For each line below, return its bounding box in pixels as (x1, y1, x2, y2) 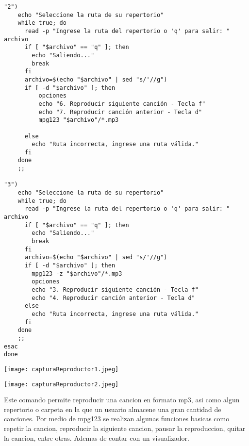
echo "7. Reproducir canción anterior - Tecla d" (38, 108, 202, 116)
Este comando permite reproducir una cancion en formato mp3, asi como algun (4, 395, 240, 405)
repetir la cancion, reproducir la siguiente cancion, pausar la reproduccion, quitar (4, 423, 246, 433)
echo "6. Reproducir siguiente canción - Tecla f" (38, 100, 206, 107)
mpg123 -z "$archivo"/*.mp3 (32, 270, 122, 277)
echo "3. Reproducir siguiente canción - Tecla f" (32, 286, 199, 293)
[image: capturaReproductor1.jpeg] (4, 365, 119, 373)
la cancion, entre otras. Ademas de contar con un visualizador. (4, 432, 189, 443)
